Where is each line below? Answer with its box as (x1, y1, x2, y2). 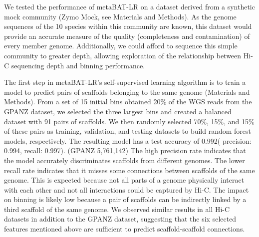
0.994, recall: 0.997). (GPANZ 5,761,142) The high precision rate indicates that (4, 145, 246, 156)
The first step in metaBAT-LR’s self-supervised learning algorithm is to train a (4, 77, 246, 87)
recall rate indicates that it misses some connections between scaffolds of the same (4, 165, 255, 175)
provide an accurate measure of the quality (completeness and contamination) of (4, 30, 250, 41)
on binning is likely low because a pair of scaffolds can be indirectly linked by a (4, 194, 247, 205)
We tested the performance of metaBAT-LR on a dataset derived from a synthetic (4, 1, 255, 11)
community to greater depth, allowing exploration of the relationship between (4, 50, 242, 60)
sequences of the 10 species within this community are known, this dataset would (4, 21, 252, 31)
